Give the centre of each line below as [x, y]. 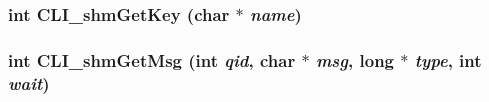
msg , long [354, 59]
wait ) [29, 82]
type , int [448, 59]
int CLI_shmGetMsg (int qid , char [152, 59]
